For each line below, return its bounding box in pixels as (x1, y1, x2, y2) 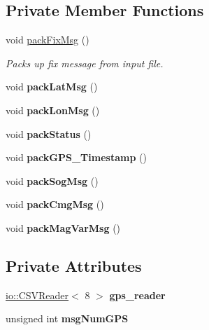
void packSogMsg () (6, 173, 99, 188)
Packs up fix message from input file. (6, 55, 164, 70)
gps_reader (109, 287, 166, 302)
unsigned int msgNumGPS (6, 311, 129, 326)
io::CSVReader (6, 287, 69, 302)
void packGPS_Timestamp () (6, 150, 147, 165)
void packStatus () (6, 126, 92, 141)
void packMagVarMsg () (6, 220, 121, 235)
